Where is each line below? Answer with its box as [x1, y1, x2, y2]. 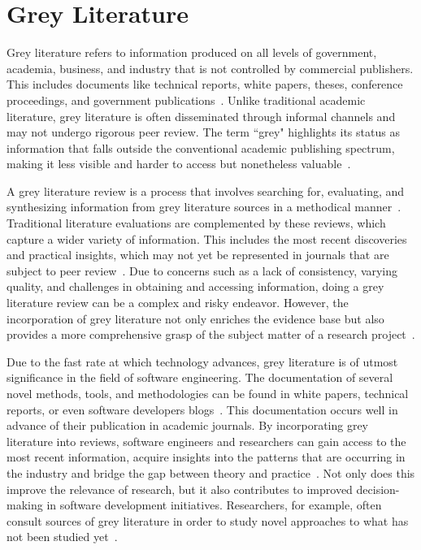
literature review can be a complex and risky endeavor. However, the [7, 294, 349, 311]
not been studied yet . [7, 528, 118, 545]
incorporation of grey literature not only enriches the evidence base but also [7, 310, 384, 327]
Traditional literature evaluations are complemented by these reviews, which [7, 214, 386, 232]
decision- [356, 480, 400, 497]
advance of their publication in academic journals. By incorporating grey [7, 417, 369, 434]
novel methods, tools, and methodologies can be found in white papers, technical [7, 385, 409, 401]
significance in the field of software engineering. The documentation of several [7, 369, 393, 386]
